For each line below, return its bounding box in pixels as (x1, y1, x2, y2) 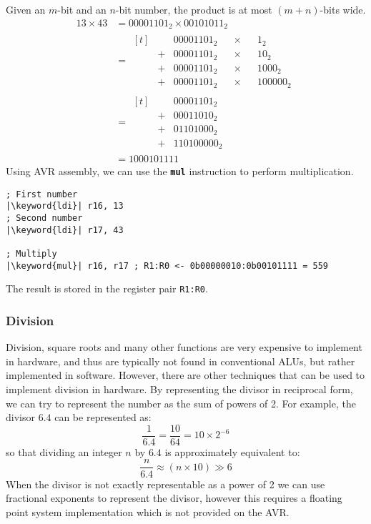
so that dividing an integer (6, 444, 122, 459)
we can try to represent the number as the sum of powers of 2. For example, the (6, 395, 356, 410)
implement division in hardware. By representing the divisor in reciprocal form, (6, 382, 353, 397)
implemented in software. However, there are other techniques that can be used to (6, 367, 365, 382)
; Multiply (6, 249, 57, 259)
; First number (6, 189, 78, 199)
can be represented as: (54, 410, 152, 425)
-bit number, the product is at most (115, 2, 272, 16)
